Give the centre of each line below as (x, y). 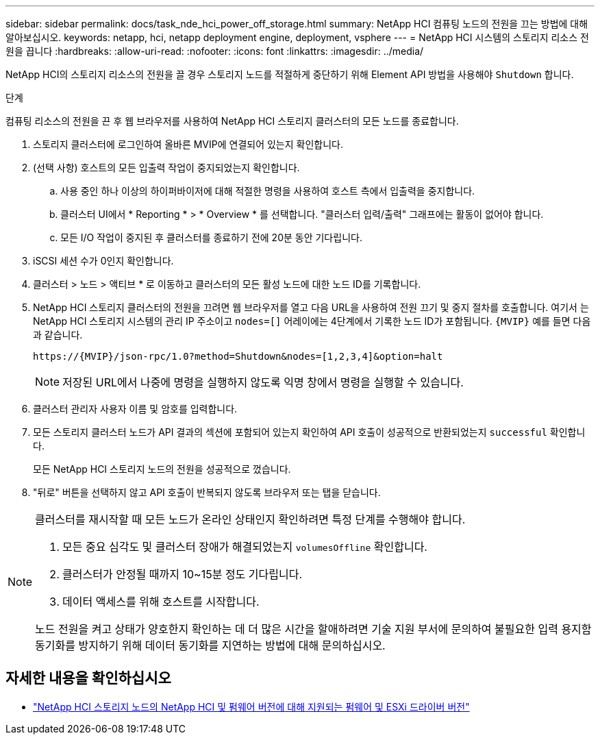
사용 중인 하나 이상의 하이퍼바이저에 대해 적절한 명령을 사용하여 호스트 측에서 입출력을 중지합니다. (268, 191)
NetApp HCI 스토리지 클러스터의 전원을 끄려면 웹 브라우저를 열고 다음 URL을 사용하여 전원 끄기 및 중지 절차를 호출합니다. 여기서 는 (311, 307)
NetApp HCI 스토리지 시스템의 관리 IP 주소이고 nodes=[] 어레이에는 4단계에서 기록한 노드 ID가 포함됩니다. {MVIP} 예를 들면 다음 (312, 321)
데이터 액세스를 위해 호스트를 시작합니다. (161, 602)
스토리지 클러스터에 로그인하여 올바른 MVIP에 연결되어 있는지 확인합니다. (188, 144)
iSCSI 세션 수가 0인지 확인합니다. (103, 261)
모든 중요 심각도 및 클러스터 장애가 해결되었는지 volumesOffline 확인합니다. (245, 547)
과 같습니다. (58, 335)
